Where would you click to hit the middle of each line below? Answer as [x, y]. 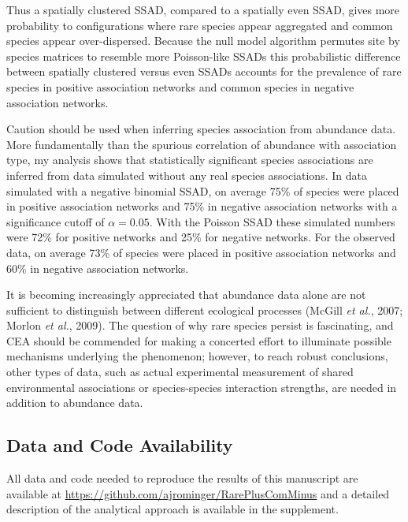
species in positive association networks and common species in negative [180, 86]
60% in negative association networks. [98, 268]
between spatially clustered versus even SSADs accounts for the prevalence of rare [204, 71]
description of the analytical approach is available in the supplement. [172, 509]
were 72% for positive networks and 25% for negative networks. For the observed [201, 237]
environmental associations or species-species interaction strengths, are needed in [202, 387]
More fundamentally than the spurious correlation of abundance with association [202, 144]
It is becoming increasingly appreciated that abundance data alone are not [186, 295]
